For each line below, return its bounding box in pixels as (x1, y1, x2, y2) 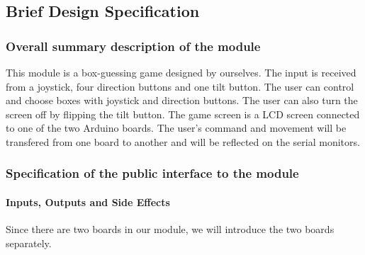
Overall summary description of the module (6, 37, 261, 55)
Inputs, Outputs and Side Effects (6, 195, 170, 209)
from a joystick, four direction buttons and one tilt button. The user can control (6, 79, 354, 93)
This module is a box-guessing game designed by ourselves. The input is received (6, 65, 356, 79)
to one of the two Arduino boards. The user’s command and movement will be (6, 120, 347, 135)
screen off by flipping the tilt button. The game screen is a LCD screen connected (6, 106, 360, 121)
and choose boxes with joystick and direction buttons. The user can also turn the (6, 93, 358, 108)
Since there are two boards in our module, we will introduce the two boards (6, 222, 335, 237)
